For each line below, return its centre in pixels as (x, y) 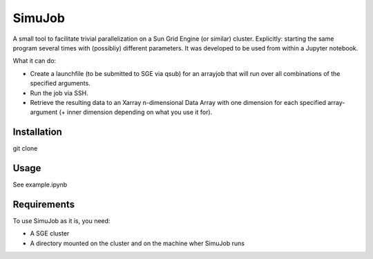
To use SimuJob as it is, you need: (61, 221)
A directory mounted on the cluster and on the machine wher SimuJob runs (137, 243)
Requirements (44, 204)
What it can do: (35, 61)
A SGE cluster (50, 233)
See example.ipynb (40, 185)
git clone (25, 148)
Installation (37, 132)
